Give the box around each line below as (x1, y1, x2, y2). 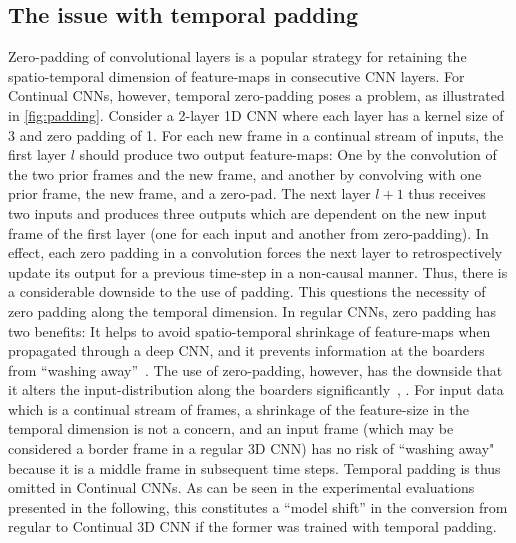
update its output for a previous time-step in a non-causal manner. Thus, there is (8, 261, 508, 282)
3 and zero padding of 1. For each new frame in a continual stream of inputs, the (8, 124, 504, 145)
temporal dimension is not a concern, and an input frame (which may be (8, 418, 454, 439)
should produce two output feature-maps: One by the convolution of (79, 144, 497, 165)
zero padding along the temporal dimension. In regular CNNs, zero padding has (8, 300, 497, 321)
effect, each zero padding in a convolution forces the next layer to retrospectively (8, 242, 503, 263)
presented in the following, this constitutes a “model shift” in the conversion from (8, 496, 508, 517)
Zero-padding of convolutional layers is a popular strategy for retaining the (8, 46, 467, 67)
